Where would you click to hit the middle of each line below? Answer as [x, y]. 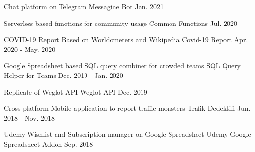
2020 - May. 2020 [30, 49]
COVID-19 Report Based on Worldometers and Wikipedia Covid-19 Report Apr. [126, 39]
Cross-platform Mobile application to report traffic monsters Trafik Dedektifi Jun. [127, 108]
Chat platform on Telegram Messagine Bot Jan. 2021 [84, 6]
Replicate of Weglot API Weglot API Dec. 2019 [76, 91]
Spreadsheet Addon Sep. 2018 [49, 143]
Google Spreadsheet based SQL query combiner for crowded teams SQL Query [123, 65]
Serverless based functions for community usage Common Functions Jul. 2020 [121, 23]
